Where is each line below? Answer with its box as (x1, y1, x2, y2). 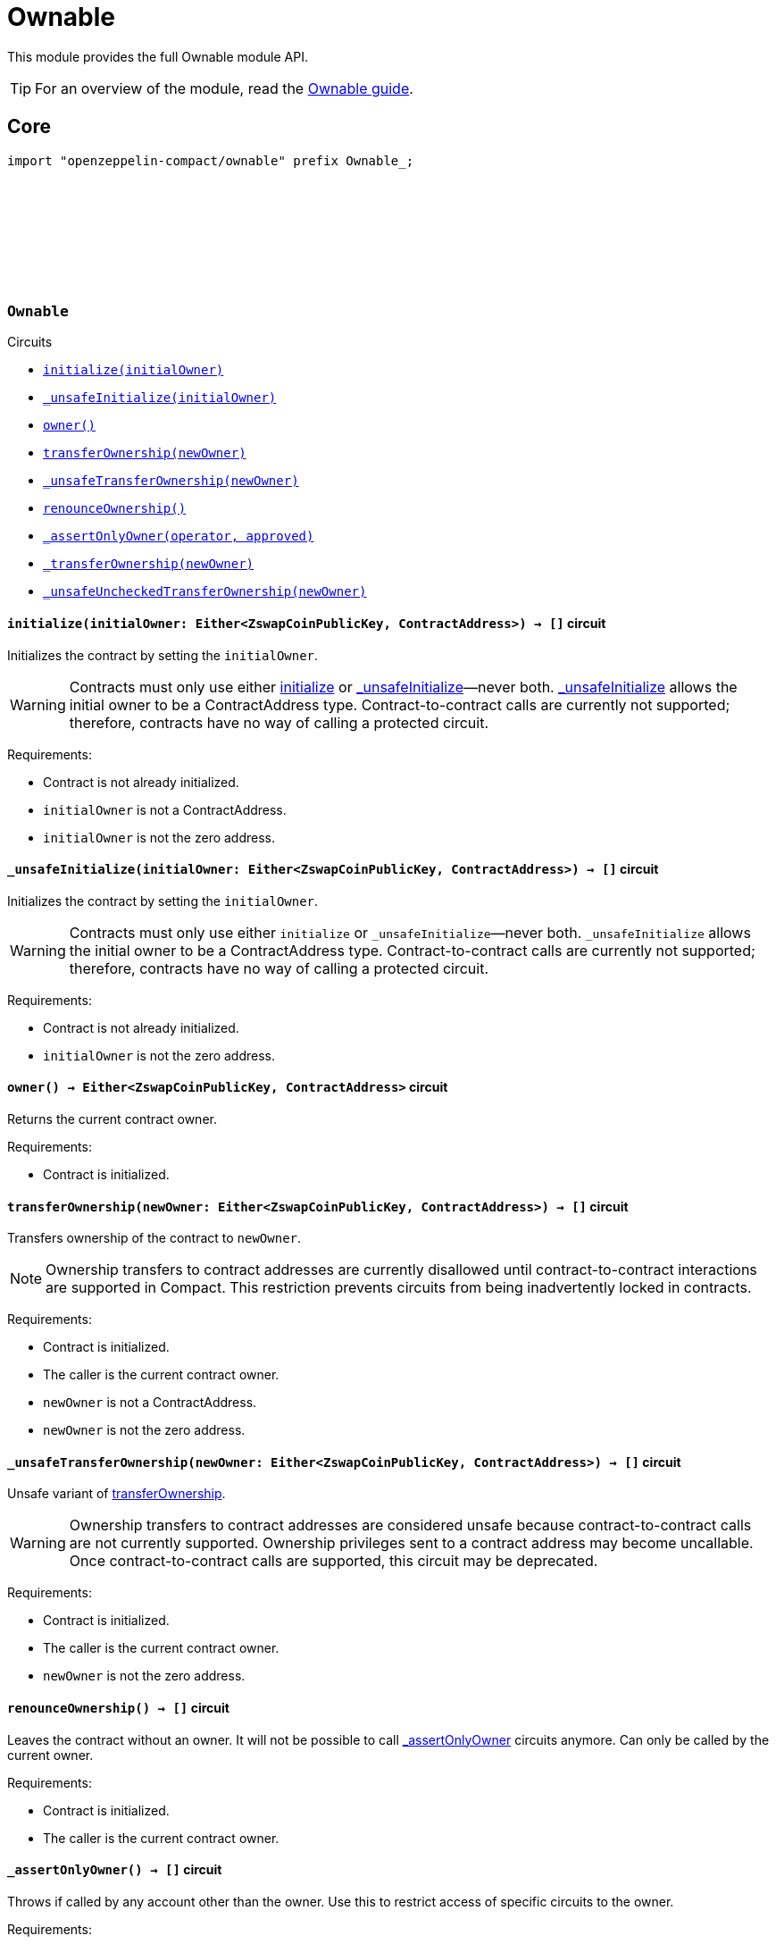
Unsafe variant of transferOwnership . (7, 1486, 226, 1502)
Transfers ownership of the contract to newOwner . (7, 1230, 302, 1246)
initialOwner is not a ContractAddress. (43, 801, 287, 817)
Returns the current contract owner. (7, 1111, 217, 1127)
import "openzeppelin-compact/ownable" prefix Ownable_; (7, 153, 414, 168)
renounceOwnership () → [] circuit (7, 1700, 229, 1716)
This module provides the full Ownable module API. (7, 48, 308, 64)
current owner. (7, 1747, 94, 1763)
